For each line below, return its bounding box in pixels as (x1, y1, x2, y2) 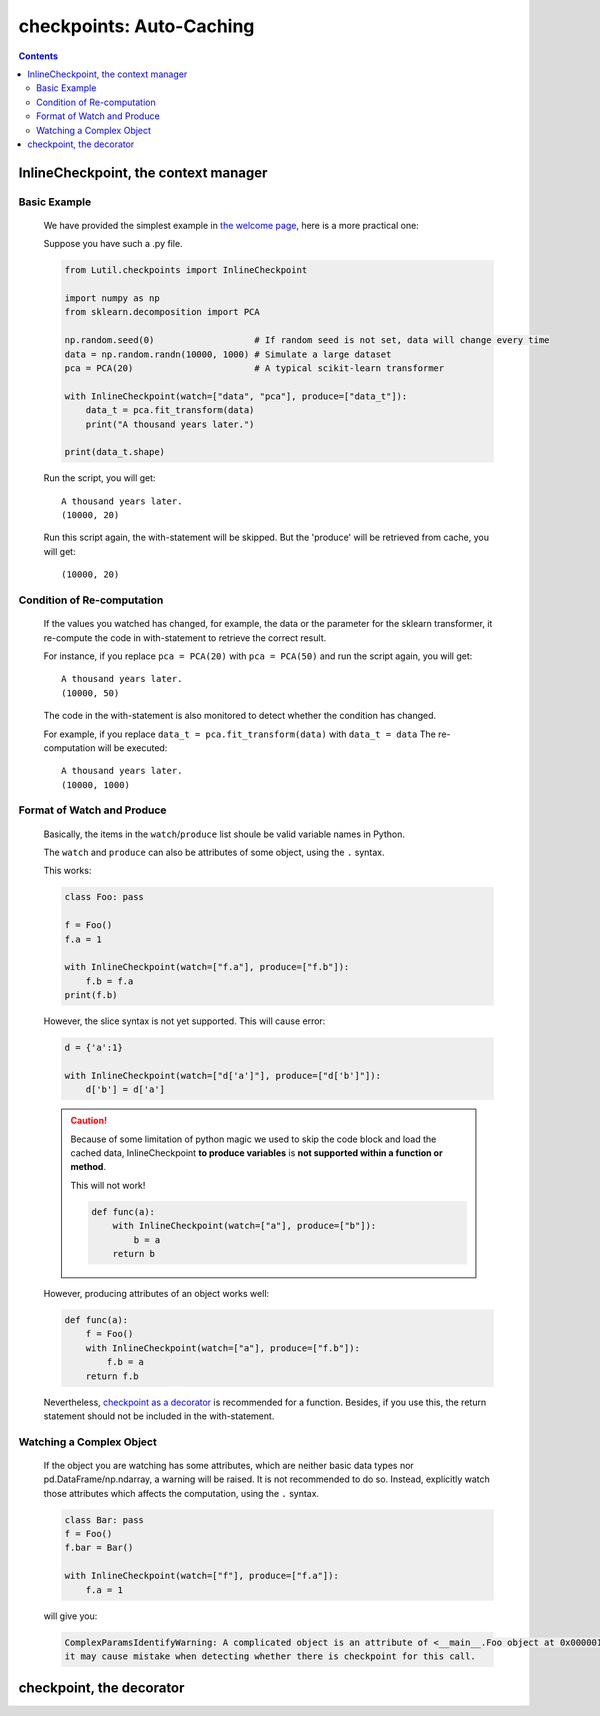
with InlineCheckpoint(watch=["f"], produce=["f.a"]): (64, 1570, 339, 1582)
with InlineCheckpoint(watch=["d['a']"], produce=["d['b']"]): (64, 1070, 382, 1081)
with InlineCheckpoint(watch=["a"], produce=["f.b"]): (85, 1342, 360, 1354)
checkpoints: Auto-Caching (18, 15, 255, 37)
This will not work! (70, 1179, 146, 1191)
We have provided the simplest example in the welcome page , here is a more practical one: (43, 219, 419, 231)
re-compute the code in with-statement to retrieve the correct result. (43, 631, 327, 644)
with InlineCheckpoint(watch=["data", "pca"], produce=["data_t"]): (64, 390, 408, 402)
